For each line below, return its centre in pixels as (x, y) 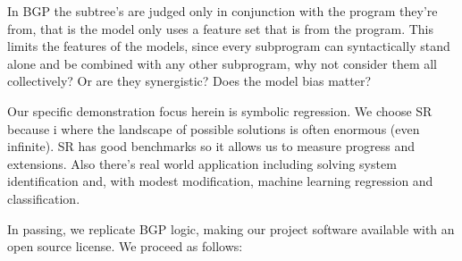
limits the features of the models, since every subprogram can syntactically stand (229, 46)
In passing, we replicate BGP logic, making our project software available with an (231, 228)
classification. (44, 198)
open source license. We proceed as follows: (125, 246)
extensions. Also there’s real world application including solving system (202, 163)
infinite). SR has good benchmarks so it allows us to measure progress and (211, 146)
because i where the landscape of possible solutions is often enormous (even (214, 128)
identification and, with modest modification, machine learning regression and (220, 181)
